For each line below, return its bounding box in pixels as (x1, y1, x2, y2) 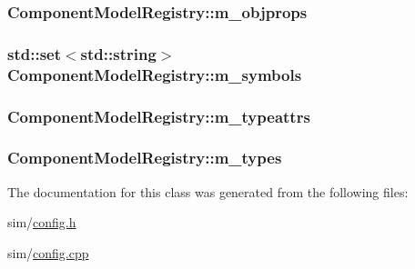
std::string (80, 42, 157, 65)
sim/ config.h (7, 213, 76, 232)
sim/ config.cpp (7, 243, 89, 262)
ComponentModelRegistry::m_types (7, 146, 282, 169)
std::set (7, 42, 61, 65)
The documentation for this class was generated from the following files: (7, 182, 409, 201)
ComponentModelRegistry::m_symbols (7, 63, 302, 85)
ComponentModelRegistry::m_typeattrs (7, 105, 310, 127)
